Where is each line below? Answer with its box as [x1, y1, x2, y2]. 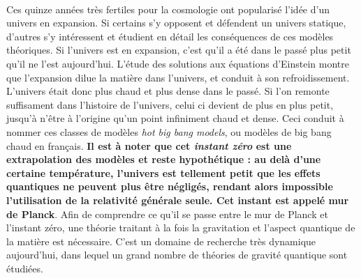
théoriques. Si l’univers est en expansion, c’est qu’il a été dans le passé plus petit [6, 43, 351, 57]
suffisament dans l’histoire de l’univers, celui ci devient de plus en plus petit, [6, 97, 334, 111]
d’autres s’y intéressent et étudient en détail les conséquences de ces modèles [6, 29, 334, 43]
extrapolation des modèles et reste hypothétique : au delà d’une [6, 152, 321, 167]
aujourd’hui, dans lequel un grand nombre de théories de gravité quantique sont [6, 247, 348, 262]
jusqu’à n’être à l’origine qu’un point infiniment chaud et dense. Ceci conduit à [6, 111, 344, 125]
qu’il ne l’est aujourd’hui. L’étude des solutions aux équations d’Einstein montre [6, 56, 349, 70]
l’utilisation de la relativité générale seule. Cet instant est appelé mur [6, 192, 349, 207]
